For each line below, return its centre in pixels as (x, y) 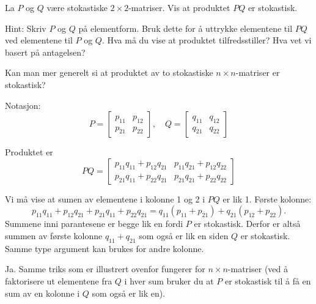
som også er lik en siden (184, 235)
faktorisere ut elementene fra (59, 280)
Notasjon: (23, 105)
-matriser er (258, 72)
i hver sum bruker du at (169, 280)
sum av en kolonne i (42, 293)
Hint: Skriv (26, 28)
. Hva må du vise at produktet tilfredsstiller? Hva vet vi (207, 40)
